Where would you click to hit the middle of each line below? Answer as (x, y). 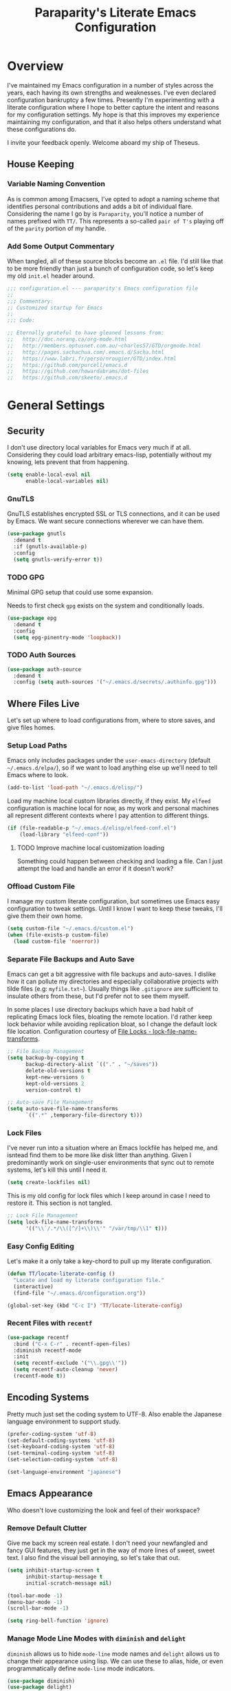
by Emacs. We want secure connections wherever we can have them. (106, 521)
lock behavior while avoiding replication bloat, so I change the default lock (112, 1024)
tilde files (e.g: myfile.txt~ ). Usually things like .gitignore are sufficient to (113, 989)
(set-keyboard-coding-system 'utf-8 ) (61, 1447)
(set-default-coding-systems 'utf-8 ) (61, 1440)
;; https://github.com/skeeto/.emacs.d (67, 378)
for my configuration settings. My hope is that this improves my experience (113, 114)
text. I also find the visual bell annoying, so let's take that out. (93, 1558)
